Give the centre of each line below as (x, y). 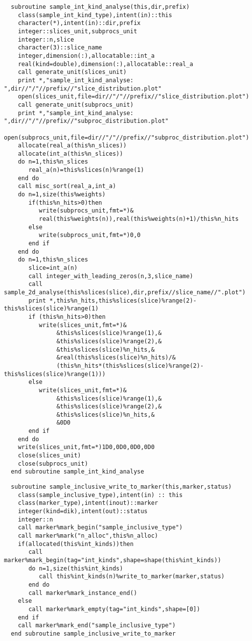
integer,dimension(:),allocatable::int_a (86, 56)
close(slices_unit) (49, 456)
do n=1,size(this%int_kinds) (76, 568)
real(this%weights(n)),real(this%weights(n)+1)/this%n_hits (139, 219)
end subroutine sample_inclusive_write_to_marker (93, 633)
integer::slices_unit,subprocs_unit (78, 31)
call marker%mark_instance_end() (83, 593)
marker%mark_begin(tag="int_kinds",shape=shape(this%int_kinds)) (113, 560)
